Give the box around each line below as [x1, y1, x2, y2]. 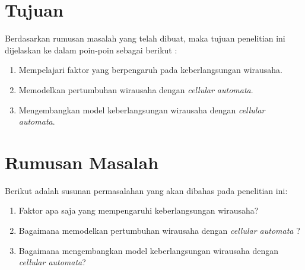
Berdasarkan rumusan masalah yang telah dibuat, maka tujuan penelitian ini [5, 32, 285, 45]
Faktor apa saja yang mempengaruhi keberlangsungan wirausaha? [18, 204, 259, 217]
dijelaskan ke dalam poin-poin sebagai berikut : [5, 43, 177, 56]
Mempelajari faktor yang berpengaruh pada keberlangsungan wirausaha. [18, 63, 283, 76]
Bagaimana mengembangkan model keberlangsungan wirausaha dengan [18, 244, 278, 256]
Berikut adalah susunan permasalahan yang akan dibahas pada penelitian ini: [5, 184, 288, 196]
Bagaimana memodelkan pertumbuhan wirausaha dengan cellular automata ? [18, 224, 300, 236]
